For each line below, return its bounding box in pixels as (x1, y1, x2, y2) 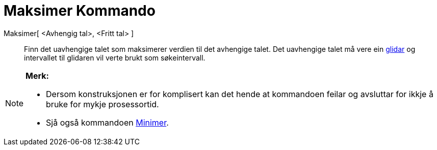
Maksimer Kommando (4, 2, 156, 19)
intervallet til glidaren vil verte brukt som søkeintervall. (24, 53, 205, 62)
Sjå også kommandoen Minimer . (46, 117, 169, 128)
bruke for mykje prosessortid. (46, 99, 159, 109)
